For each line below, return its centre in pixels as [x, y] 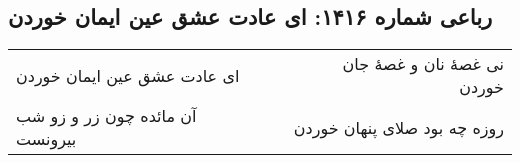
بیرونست [46, 139]
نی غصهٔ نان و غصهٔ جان [423, 64]
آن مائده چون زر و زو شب [106, 116]
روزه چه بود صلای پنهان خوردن [398, 127]
